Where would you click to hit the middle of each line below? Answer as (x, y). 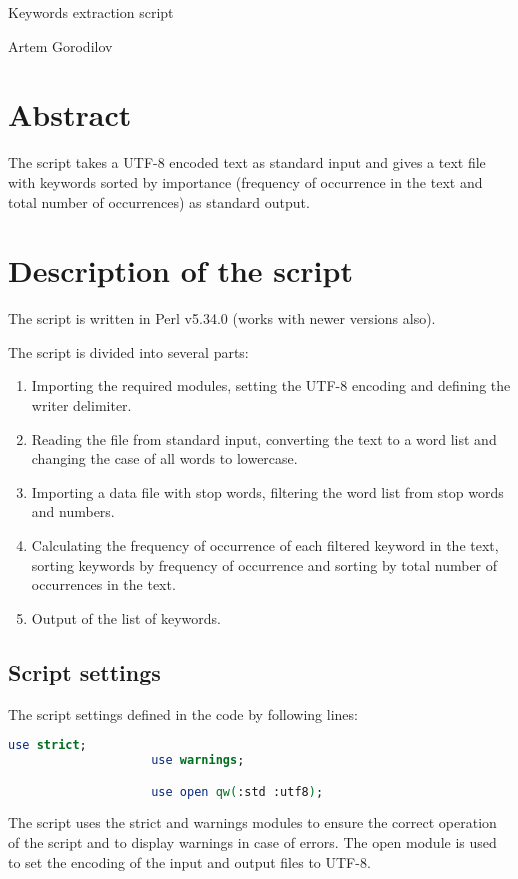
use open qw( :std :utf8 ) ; (237, 791)
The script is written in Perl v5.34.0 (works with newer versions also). (222, 318)
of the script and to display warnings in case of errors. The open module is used (252, 842)
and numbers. (73, 511)
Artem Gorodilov (60, 45)
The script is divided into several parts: (128, 351)
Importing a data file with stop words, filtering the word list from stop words (267, 491)
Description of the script (180, 270)
